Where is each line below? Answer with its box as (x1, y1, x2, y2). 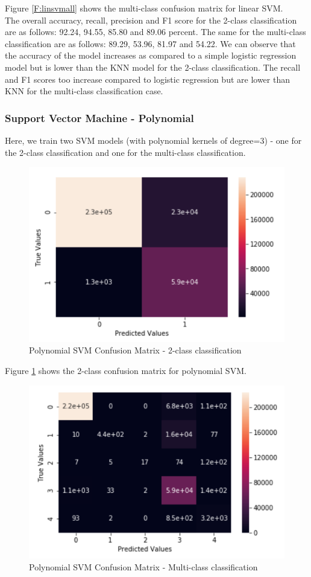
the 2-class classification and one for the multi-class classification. (5, 146, 246, 158)
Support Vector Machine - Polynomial (5, 110, 194, 125)
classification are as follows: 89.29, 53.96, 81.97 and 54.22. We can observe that (5, 37, 296, 50)
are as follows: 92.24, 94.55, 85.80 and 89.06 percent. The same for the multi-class (5, 25, 306, 38)
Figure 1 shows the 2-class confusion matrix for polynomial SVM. (5, 364, 247, 377)
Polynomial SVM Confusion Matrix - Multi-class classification (29, 560, 258, 573)
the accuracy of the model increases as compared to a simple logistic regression (5, 49, 297, 62)
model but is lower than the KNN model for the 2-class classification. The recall (5, 60, 301, 73)
